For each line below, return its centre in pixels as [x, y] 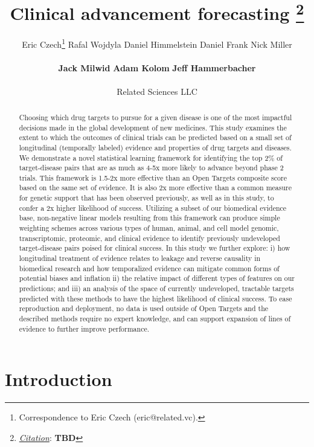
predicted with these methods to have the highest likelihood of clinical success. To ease [155, 298]
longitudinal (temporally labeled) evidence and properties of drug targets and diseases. [155, 147]
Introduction [59, 379]
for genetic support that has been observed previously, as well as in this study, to [146, 198]
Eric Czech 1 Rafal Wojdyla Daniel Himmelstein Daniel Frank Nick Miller [157, 43]
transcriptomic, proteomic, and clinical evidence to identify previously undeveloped [149, 238]
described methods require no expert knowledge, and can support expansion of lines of [155, 318]
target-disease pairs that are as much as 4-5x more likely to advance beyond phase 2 [151, 168]
